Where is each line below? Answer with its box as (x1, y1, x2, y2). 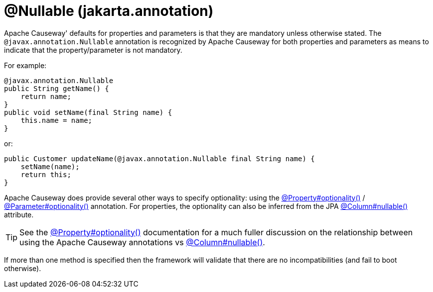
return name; (20, 92, 71, 100)
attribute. (4, 210, 34, 219)
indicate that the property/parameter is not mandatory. (4, 45, 182, 54)
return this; (20, 170, 71, 179)
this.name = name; (20, 116, 93, 124)
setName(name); (20, 162, 80, 171)
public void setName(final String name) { (4, 108, 172, 116)
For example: (4, 61, 47, 70)
